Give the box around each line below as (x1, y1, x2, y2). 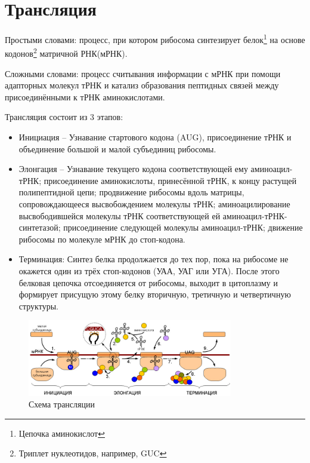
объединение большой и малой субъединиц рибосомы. (18, 142, 216, 155)
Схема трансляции (29, 398, 95, 410)
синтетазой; (18, 221, 61, 234)
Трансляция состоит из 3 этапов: (5, 111, 123, 123)
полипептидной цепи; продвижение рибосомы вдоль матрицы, (18, 186, 244, 198)
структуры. (18, 299, 58, 312)
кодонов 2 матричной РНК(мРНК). (5, 45, 128, 60)
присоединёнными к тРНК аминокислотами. (5, 90, 165, 103)
